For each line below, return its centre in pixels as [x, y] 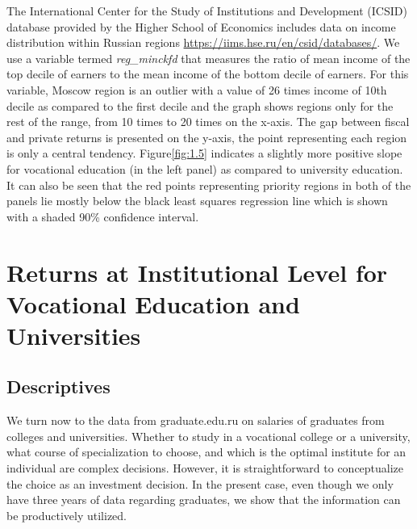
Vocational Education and [153, 303]
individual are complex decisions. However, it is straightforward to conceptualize [205, 468]
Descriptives [58, 386]
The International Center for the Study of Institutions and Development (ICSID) [207, 10]
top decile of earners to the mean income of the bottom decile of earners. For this [208, 74]
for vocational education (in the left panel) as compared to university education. [205, 168]
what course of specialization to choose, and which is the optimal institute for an [206, 452]
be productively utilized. [67, 515]
